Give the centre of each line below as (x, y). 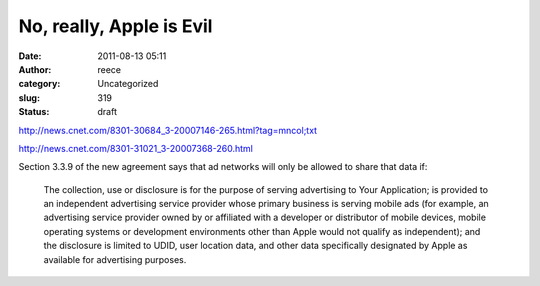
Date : (30, 56)
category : (39, 84)
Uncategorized (128, 84)
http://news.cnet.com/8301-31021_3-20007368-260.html (136, 148)
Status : (34, 112)
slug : (29, 97)
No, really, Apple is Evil (115, 26)
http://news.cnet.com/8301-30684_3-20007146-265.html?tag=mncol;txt (168, 130)
